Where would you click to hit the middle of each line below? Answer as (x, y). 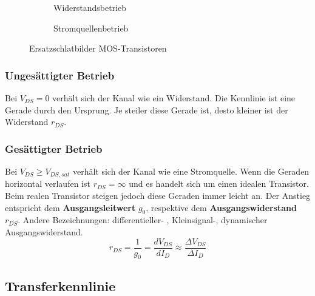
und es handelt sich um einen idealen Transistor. (219, 183)
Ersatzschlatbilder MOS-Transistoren (98, 48)
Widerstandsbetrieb (90, 7)
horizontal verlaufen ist (48, 183)
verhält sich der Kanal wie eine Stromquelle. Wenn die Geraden (191, 171)
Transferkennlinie (60, 285)
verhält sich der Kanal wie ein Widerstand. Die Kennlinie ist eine (174, 98)
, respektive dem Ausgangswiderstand (222, 207)
